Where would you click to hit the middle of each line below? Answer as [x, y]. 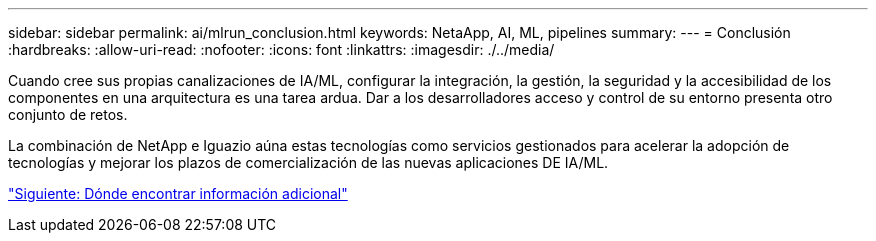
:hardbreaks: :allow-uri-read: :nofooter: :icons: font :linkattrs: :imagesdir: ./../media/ [281, 49]
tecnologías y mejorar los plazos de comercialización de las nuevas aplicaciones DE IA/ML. [308, 162]
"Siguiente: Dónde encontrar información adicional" [178, 193]
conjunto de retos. [68, 114]
